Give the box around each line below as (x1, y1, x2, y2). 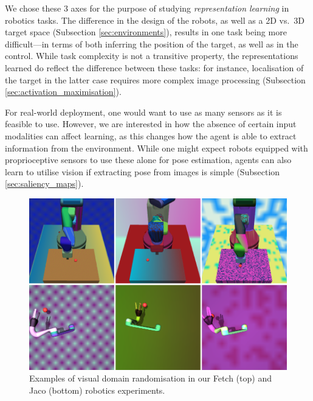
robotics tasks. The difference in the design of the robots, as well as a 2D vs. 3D (5, 13, 305, 26)
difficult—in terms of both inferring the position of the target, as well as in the (5, 37, 298, 50)
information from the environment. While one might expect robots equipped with (5, 141, 308, 154)
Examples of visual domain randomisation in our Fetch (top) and (29, 372, 272, 385)
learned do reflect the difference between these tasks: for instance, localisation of (5, 61, 304, 74)
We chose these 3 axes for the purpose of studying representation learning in (5, 2, 289, 14)
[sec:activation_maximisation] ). (5, 85, 122, 98)
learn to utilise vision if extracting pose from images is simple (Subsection (5, 165, 280, 178)
